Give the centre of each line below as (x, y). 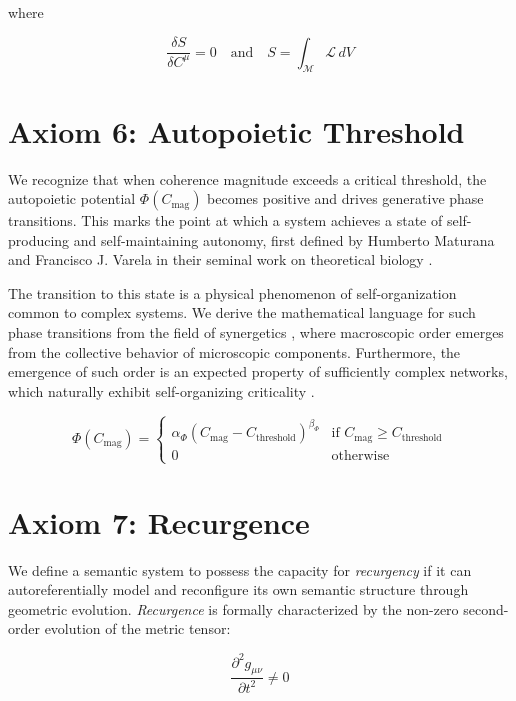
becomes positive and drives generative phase (345, 198)
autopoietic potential (72, 198)
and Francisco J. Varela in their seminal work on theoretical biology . (220, 259)
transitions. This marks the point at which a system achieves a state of (225, 220)
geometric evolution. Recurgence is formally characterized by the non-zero (233, 608)
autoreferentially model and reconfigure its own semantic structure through (238, 589)
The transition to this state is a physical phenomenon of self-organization (232, 292)
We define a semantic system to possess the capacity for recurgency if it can (240, 569)
